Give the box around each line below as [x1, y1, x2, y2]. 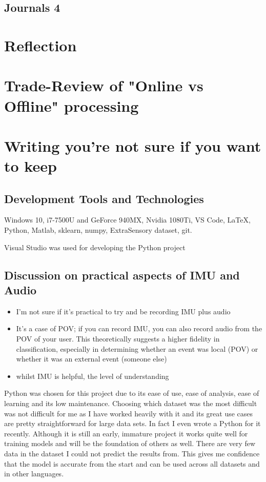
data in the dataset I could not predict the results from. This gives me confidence [4, 448, 260, 458]
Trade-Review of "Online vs [4, 75, 203, 96]
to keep [4, 155, 57, 176]
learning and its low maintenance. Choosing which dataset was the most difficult [4, 398, 257, 409]
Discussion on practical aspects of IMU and [4, 267, 240, 283]
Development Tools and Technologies [4, 190, 204, 206]
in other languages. [4, 468, 64, 479]
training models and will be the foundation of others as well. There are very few [4, 438, 256, 449]
